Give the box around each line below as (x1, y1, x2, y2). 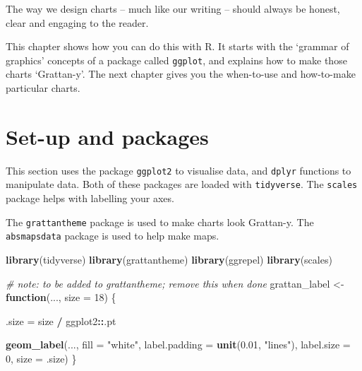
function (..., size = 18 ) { (6, 290, 116, 305)
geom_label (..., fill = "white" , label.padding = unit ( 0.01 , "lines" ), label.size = (6, 337, 351, 352)
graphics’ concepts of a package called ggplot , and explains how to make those (6, 52, 347, 67)
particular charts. (6, 81, 80, 95)
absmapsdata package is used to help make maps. (6, 228, 219, 243)
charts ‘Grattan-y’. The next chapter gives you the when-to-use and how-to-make (6, 66, 356, 81)
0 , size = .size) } (6, 351, 77, 365)
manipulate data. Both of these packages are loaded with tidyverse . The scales (6, 177, 358, 192)
